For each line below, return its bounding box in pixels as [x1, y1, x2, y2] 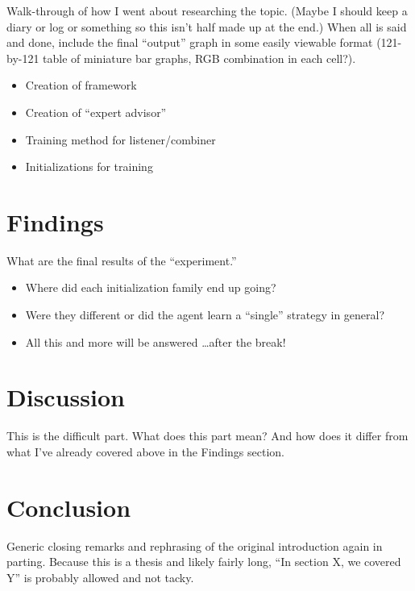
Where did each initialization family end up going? [25, 279, 276, 296]
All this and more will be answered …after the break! [25, 333, 286, 350]
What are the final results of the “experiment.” [6, 252, 237, 268]
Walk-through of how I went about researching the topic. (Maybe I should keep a [6, 2, 408, 19]
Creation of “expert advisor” [25, 103, 167, 120]
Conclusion [6, 490, 131, 523]
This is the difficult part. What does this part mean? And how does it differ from [6, 427, 409, 444]
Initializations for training [25, 158, 153, 175]
